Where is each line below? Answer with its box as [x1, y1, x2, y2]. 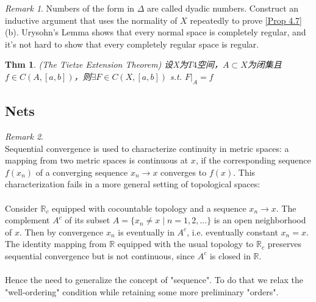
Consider [5, 201, 38, 214]
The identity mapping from [5, 237, 107, 250]
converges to [160, 165, 207, 178]
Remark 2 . [5, 129, 43, 142]
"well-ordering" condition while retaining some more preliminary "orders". [5, 285, 279, 298]
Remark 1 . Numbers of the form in [5, 2, 135, 14]
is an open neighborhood [214, 214, 306, 226]
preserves [267, 237, 302, 250]
